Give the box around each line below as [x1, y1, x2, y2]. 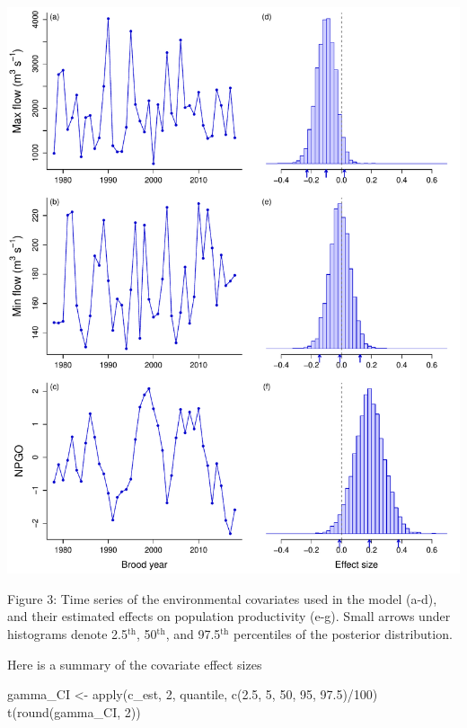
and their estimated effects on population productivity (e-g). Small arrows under [7, 607, 451, 626]
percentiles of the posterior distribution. [233, 624, 453, 643]
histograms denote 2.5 [7, 624, 128, 643]
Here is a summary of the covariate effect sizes [7, 654, 262, 673]
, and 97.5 [165, 624, 221, 643]
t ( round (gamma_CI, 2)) [7, 702, 141, 721]
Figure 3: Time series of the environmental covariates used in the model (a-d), [7, 589, 437, 608]
